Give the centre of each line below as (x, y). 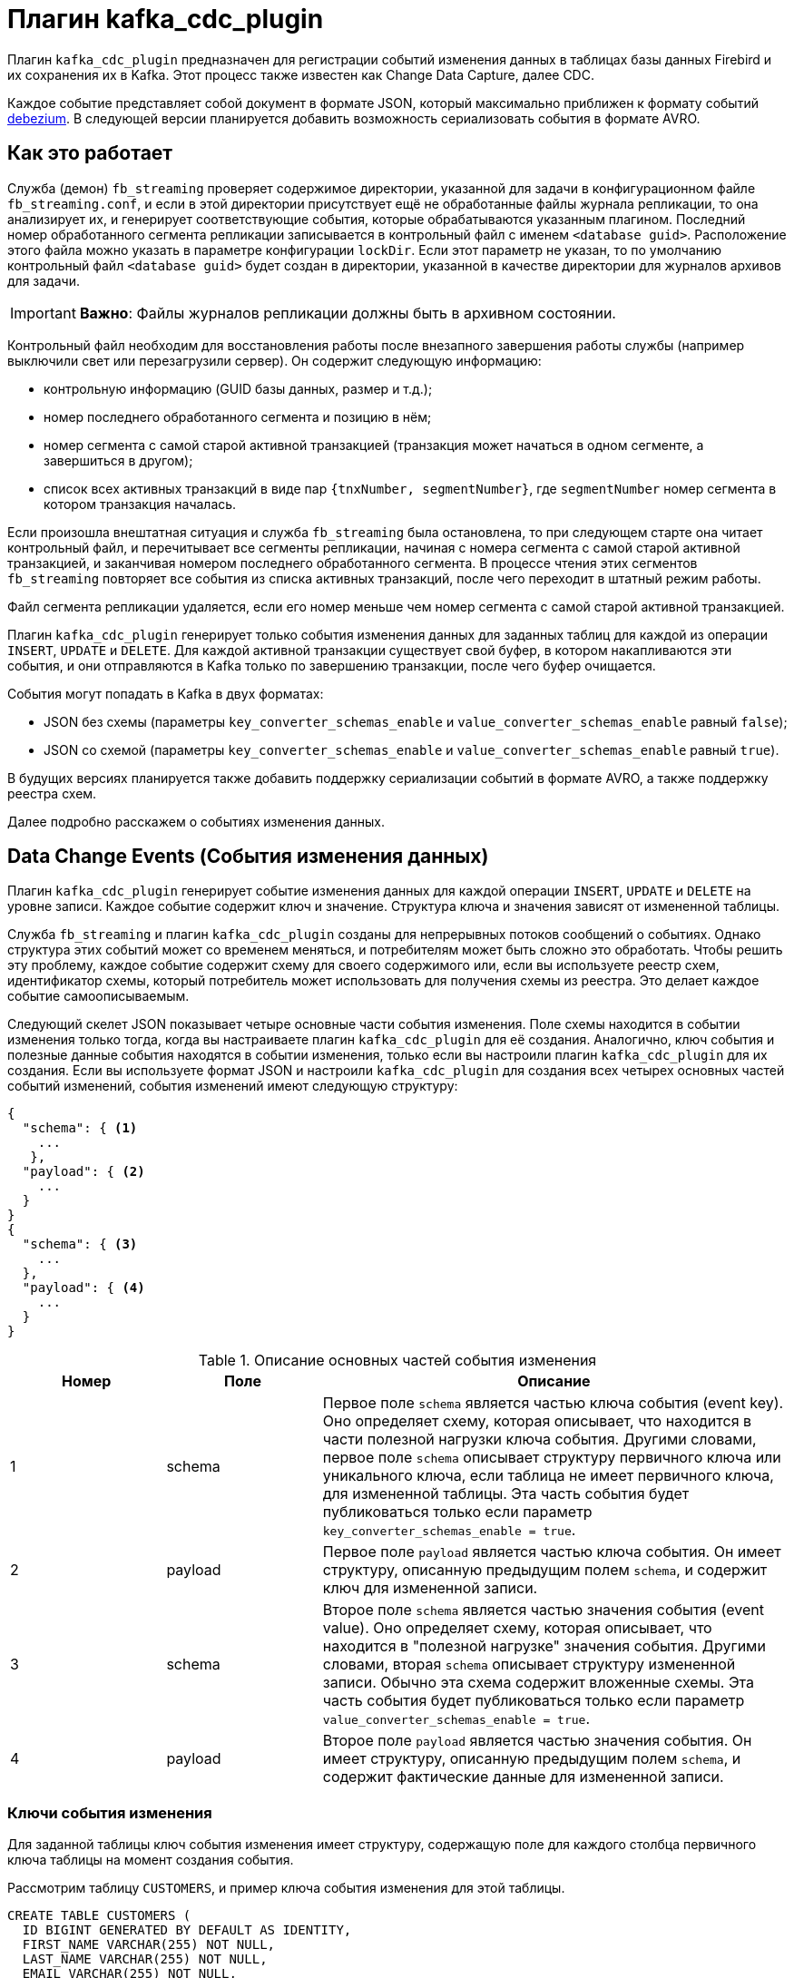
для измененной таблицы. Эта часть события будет (506, 1494)
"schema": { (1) (80, 1128)
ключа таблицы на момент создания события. (151, 1860)
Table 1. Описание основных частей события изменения (397, 1361)
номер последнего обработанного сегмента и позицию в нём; (238, 416)
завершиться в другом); (118, 460)
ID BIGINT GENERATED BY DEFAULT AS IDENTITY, (187, 1930)
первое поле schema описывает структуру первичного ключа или (552, 1458)
